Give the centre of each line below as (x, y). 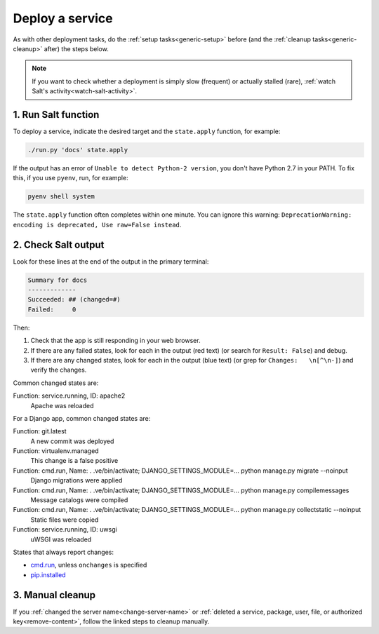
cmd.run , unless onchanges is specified (89, 565)
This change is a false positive (74, 461)
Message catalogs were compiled (79, 500)
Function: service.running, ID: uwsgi (65, 530)
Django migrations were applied (77, 480)
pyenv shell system (61, 197)
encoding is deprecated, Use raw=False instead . (97, 224)
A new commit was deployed (72, 441)
